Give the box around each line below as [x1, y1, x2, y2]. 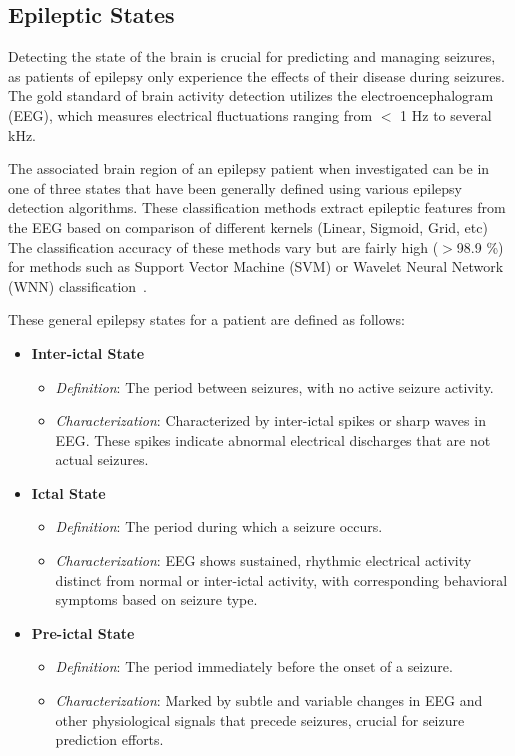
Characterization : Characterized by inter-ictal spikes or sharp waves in [55, 410, 486, 431]
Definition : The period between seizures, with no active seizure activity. [55, 376, 494, 397]
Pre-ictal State [31, 622, 135, 643]
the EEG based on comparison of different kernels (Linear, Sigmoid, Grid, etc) [8, 216, 488, 237]
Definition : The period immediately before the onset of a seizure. [55, 656, 453, 677]
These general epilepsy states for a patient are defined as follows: [8, 309, 405, 330]
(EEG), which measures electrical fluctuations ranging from [8, 104, 373, 125]
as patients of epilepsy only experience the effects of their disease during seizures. [8, 65, 505, 86]
